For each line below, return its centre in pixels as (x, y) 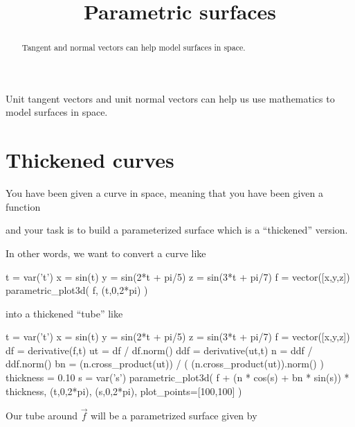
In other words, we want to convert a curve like (106, 253)
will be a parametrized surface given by (174, 416)
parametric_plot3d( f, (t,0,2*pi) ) (77, 290)
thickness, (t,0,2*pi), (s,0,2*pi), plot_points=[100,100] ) (124, 391)
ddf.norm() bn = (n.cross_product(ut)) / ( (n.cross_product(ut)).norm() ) (165, 364)
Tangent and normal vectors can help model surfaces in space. (134, 47)
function (23, 206)
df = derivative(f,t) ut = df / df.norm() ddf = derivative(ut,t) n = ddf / (159, 350)
